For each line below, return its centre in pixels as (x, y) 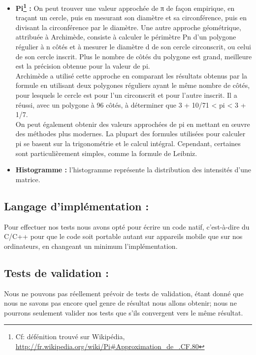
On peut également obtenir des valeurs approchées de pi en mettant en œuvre (133, 124)
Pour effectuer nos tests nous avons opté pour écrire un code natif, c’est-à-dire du (127, 226)
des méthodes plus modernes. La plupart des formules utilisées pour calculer (130, 134)
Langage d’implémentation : (77, 206)
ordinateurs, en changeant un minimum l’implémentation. (91, 246)
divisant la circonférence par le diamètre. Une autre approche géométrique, (128, 27)
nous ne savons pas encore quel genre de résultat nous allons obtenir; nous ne (120, 303)
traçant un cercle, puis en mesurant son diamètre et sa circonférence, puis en (131, 18)
